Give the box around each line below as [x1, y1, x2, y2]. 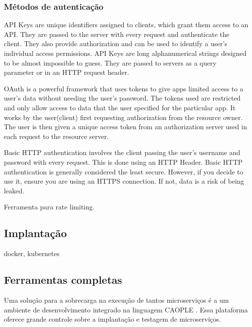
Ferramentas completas [4, 272, 122, 287]
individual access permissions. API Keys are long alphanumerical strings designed [4, 48, 247, 58]
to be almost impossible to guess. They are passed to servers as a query [4, 57, 217, 68]
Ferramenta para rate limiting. [4, 202, 95, 212]
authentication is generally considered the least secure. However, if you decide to [4, 166, 243, 176]
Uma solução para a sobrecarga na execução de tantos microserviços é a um [4, 294, 229, 305]
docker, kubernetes [4, 248, 60, 258]
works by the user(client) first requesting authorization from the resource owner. [4, 112, 243, 122]
